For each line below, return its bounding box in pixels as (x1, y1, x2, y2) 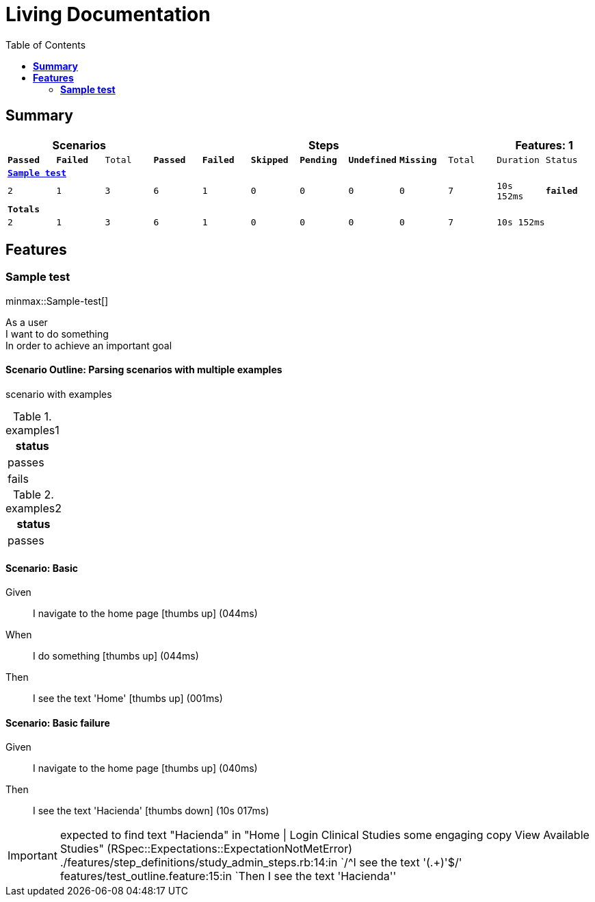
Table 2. (12, 488, 54, 502)
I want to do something (5, 327, 109, 340)
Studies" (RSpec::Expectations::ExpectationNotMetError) (59, 842, 353, 856)
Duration (497, 154, 540, 165)
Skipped (250, 154, 289, 165)
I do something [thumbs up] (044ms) (33, 650, 199, 662)
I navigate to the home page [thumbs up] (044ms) (33, 607, 258, 620)
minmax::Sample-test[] (5, 295, 109, 307)
